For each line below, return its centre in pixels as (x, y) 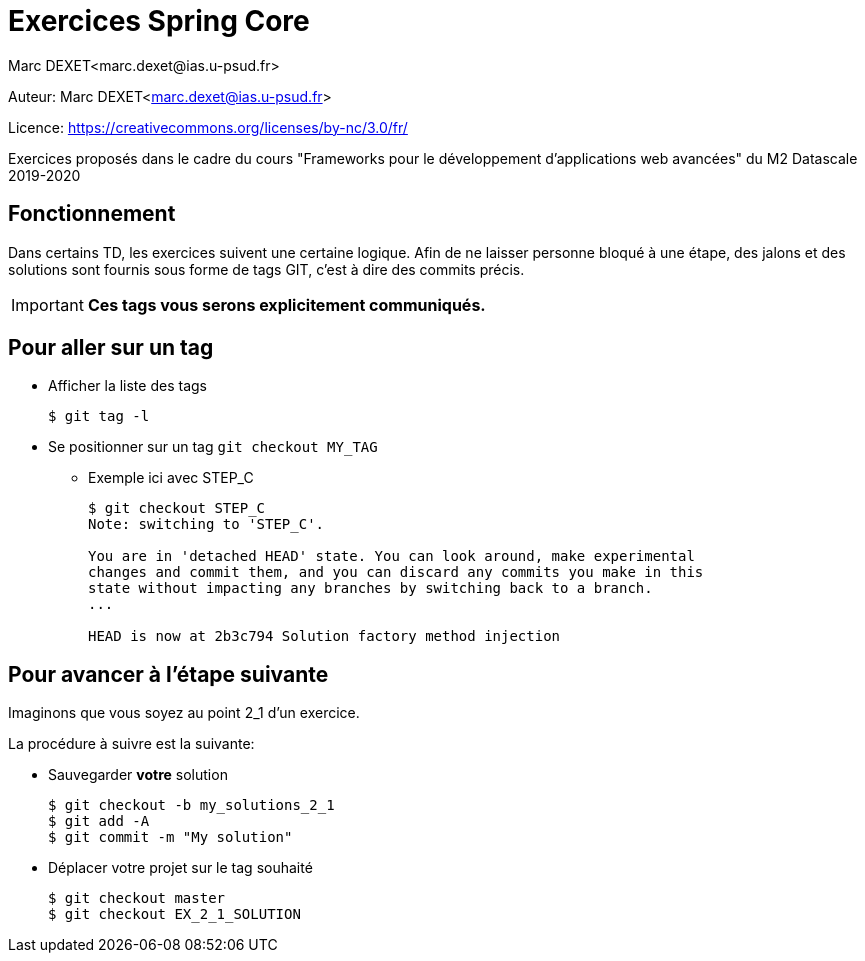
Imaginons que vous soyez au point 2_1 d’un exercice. (184, 713)
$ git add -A (99, 821)
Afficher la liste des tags (127, 386)
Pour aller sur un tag (111, 348)
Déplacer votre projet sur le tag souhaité (180, 868)
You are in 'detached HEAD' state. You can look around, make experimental (391, 556)
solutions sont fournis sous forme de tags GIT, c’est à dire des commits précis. (266, 269)
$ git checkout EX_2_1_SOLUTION (174, 914)
